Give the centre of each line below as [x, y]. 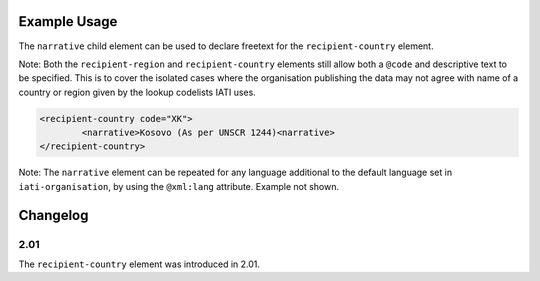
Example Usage [68, 21]
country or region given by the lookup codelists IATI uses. [137, 92]
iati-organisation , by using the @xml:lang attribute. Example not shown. [179, 186]
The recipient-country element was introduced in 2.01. [139, 264]
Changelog [53, 215]
